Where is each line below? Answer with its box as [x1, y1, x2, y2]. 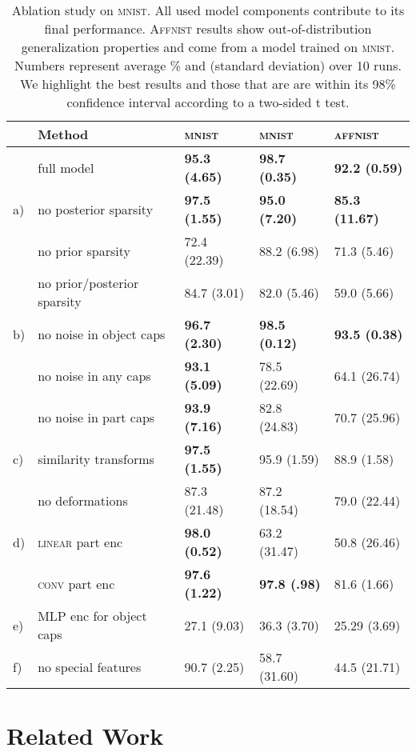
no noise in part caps [38, 407, 155, 426]
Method [38, 125, 89, 143]
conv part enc [38, 574, 115, 593]
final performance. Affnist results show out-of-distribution [44, 19, 372, 38]
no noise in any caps [38, 366, 151, 385]
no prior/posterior [38, 274, 139, 292]
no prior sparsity [38, 241, 131, 260]
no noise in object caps [38, 324, 166, 343]
